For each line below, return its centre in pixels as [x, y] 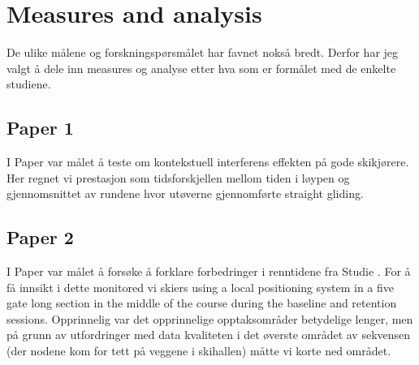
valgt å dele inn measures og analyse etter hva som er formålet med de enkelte [201, 68]
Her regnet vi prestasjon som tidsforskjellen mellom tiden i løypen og [178, 177]
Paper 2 [40, 237]
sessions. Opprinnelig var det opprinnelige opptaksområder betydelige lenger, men [210, 318]
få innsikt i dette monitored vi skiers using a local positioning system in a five [201, 287]
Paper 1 [40, 128]
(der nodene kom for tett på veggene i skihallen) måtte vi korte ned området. [199, 351]
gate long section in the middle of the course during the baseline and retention [202, 303]
